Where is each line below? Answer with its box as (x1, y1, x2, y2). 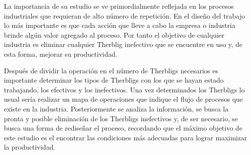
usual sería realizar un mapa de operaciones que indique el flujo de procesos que (4, 94, 243, 104)
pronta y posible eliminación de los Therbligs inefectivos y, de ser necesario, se (4, 113, 238, 123)
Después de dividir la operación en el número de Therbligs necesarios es (4, 65, 218, 75)
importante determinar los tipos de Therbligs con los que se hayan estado (4, 75, 224, 85)
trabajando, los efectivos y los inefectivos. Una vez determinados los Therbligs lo (4, 84, 245, 94)
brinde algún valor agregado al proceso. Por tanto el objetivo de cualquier (4, 29, 225, 40)
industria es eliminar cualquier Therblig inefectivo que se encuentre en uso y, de (4, 39, 243, 49)
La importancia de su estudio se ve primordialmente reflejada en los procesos (4, 1, 234, 11)
